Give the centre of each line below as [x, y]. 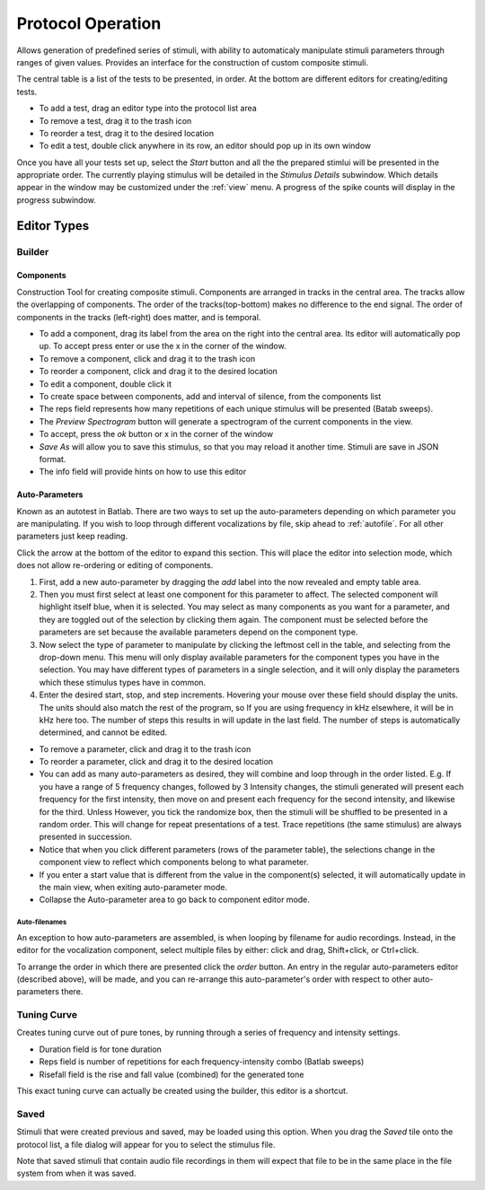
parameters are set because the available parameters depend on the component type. [198, 632]
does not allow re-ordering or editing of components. [115, 565]
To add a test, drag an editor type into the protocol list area [148, 109]
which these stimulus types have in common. [123, 682]
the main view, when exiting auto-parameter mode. [133, 887]
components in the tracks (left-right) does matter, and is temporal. [139, 317]
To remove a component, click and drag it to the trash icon [147, 358]
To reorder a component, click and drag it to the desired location [159, 372]
